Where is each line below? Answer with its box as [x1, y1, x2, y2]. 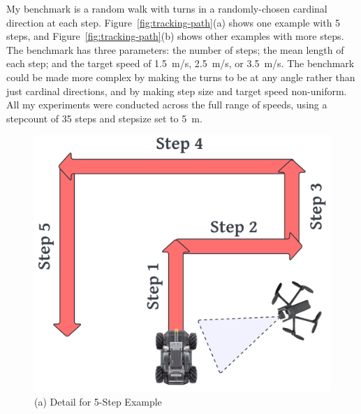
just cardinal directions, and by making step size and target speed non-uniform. [6, 83, 347, 98]
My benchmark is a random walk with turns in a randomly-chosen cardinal [6, 1, 327, 15]
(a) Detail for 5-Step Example [34, 394, 162, 408]
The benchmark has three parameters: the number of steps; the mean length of [6, 42, 344, 57]
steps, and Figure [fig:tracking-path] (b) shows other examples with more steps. [6, 29, 344, 43]
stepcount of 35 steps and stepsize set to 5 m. [6, 110, 202, 125]
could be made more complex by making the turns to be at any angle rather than [6, 69, 355, 84]
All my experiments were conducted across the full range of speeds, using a [6, 97, 327, 112]
